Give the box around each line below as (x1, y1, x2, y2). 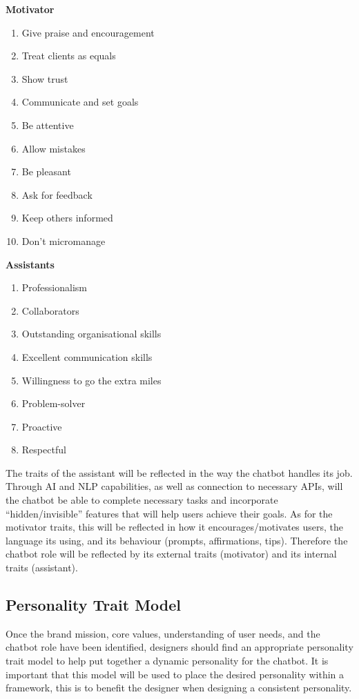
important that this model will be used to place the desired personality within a (6, 667, 345, 681)
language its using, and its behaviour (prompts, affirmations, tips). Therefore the (6, 533, 348, 547)
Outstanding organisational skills (21, 326, 162, 341)
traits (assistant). (6, 560, 78, 575)
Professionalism (21, 280, 87, 295)
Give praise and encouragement (21, 25, 155, 39)
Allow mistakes (21, 141, 86, 155)
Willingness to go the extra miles (21, 373, 162, 387)
